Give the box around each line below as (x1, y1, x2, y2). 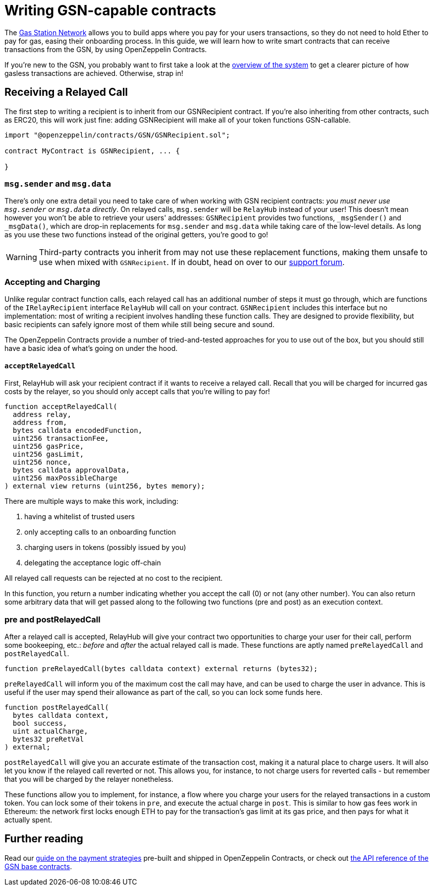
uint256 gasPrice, (12, 442, 84, 451)
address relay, (12, 411, 71, 419)
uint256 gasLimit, (12, 450, 84, 459)
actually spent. (4, 816, 53, 824)
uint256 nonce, (12, 458, 71, 467)
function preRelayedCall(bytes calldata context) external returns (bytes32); (4, 665, 318, 673)
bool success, (12, 719, 67, 728)
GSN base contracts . (4, 862, 72, 871)
